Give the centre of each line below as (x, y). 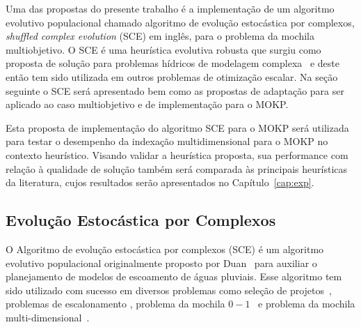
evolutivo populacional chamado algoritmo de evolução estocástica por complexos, (180, 22)
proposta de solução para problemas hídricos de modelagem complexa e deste (173, 63)
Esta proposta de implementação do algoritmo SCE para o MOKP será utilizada (177, 127)
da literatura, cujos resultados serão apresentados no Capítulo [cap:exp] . (160, 182)
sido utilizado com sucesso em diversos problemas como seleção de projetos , (169, 290)
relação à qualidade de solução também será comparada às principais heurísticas (177, 168)
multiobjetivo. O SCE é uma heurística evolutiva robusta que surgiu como (163, 49)
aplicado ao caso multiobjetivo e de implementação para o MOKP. (147, 104)
